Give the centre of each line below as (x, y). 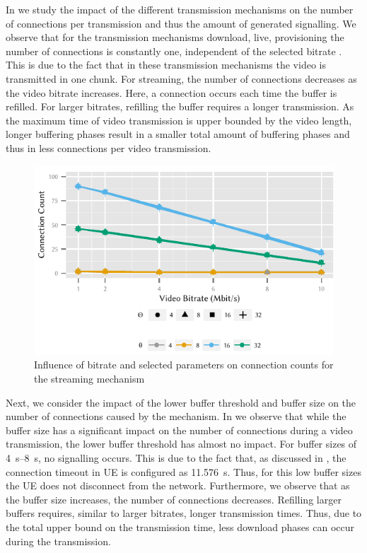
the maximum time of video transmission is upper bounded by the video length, (179, 120)
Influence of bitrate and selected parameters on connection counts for (184, 365)
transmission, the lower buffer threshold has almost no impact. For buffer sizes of (181, 444)
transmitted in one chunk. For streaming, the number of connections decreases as (181, 78)
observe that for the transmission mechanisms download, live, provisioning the (175, 37)
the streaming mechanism (89, 379)
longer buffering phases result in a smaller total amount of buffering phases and (178, 134)
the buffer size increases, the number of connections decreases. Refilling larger (174, 499)
